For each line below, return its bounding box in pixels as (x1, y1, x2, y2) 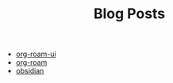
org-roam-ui (15, 49, 57, 59)
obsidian (15, 66, 44, 76)
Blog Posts (93, 5, 166, 23)
